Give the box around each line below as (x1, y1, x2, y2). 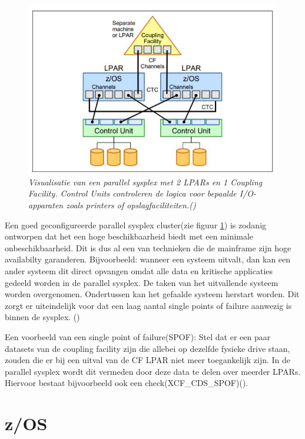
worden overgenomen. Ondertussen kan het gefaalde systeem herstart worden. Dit (5, 288, 300, 300)
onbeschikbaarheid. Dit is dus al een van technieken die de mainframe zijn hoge (5, 241, 291, 254)
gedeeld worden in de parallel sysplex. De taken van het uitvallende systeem (5, 276, 279, 288)
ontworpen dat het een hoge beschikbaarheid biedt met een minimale (5, 230, 254, 242)
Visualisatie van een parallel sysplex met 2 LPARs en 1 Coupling (28, 175, 263, 188)
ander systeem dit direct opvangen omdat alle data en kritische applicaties (5, 264, 273, 277)
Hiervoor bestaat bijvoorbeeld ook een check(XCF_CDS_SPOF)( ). (5, 377, 248, 389)
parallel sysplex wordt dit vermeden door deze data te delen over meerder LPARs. (5, 365, 301, 377)
